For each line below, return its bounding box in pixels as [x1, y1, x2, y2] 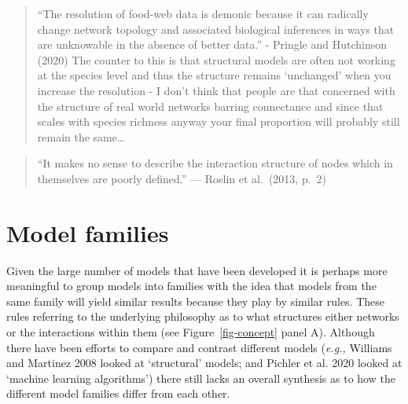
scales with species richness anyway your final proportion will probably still [37, 113, 400, 130]
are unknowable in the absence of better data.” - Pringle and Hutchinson [37, 36, 388, 53]
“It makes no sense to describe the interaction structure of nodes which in [37, 155, 393, 171]
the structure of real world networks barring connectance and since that [37, 97, 384, 114]
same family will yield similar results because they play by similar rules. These [6, 292, 385, 309]
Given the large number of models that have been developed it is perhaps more [6, 262, 388, 278]
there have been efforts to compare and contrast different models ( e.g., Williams [6, 339, 392, 355]
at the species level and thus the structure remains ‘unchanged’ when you [37, 67, 391, 83]
